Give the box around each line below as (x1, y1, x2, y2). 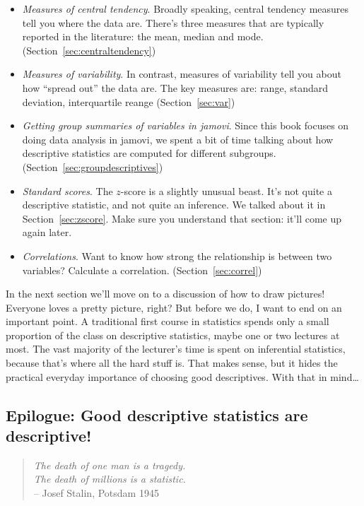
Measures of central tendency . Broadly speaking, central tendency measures (22, 1, 349, 16)
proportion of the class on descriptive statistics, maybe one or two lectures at (6, 327, 340, 342)
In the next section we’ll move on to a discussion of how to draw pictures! (6, 286, 325, 301)
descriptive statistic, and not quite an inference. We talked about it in (22, 197, 326, 212)
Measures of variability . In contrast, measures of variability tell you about (22, 66, 341, 81)
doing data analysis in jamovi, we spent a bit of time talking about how (22, 131, 334, 146)
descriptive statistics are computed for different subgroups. (22, 146, 276, 160)
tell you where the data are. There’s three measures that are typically (22, 15, 324, 30)
